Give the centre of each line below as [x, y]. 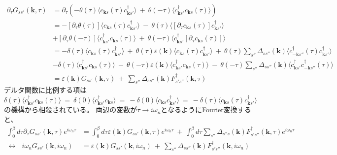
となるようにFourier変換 [199, 109]
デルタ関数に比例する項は [45, 90]
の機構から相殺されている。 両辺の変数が [71, 109]
